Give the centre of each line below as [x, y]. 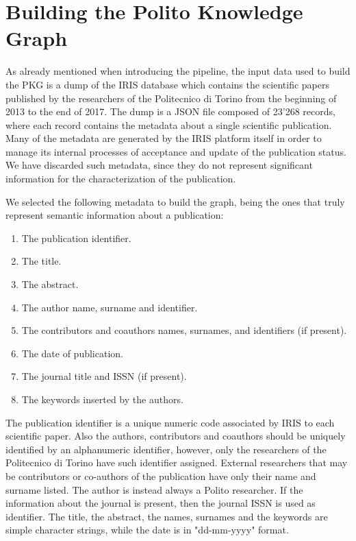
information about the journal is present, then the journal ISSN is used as [161, 503]
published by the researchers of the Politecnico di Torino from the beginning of [171, 98]
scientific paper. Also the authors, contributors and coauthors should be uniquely [176, 436]
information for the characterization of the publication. [121, 179]
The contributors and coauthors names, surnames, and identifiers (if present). [184, 330]
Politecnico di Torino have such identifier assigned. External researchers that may [177, 462]
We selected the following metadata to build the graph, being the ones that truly [175, 201]
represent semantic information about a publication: [115, 215]
